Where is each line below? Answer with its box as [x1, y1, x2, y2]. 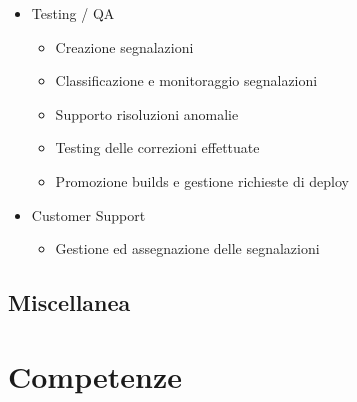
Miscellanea [8, 287, 131, 318]
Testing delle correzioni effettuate [55, 137, 260, 158]
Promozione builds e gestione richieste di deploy [55, 170, 349, 191]
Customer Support [31, 204, 146, 225]
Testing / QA [31, 3, 115, 23]
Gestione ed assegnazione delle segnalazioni [55, 238, 320, 259]
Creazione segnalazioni [55, 36, 194, 57]
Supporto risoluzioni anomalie [55, 103, 239, 124]
